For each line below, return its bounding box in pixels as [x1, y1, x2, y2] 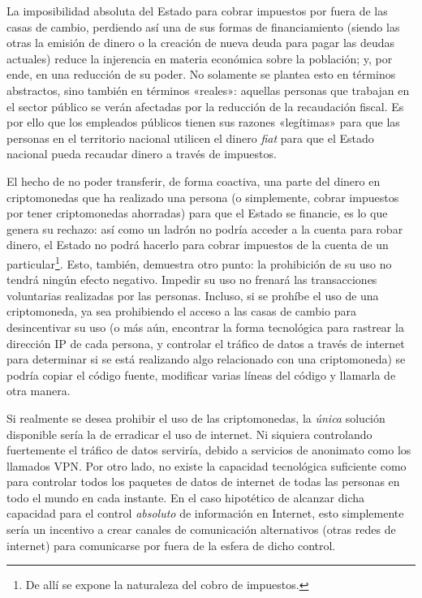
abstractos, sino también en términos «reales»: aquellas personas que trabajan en [6, 81, 410, 98]
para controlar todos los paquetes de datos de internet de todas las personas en [6, 473, 400, 490]
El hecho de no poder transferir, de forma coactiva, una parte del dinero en [6, 172, 381, 189]
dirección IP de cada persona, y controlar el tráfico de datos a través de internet [6, 334, 405, 351]
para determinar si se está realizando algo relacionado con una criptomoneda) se [6, 351, 406, 368]
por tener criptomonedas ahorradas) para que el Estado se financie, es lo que [6, 204, 388, 222]
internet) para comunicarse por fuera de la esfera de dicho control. [6, 536, 336, 553]
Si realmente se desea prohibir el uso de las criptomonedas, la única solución [6, 409, 385, 426]
